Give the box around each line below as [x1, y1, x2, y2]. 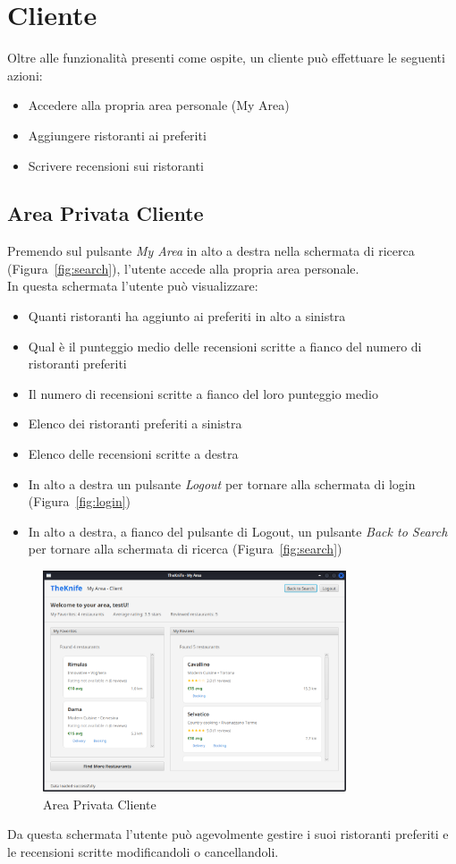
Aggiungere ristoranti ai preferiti [28, 125, 207, 144]
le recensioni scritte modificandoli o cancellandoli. [7, 842, 279, 860]
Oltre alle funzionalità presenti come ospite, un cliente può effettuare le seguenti [7, 48, 445, 67]
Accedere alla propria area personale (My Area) [28, 96, 290, 114]
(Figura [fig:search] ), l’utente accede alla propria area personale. [7, 258, 359, 277]
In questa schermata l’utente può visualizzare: [7, 276, 258, 295]
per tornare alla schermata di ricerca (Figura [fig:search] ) [28, 539, 342, 558]
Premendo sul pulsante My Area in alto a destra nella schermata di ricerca [7, 241, 415, 260]
